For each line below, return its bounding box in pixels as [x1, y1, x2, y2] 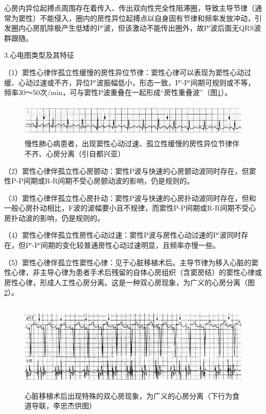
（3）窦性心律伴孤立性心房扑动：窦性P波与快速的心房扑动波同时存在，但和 [4, 192, 256, 203]
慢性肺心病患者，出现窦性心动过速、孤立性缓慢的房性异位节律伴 [25, 138, 239, 149]
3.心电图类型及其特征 [4, 50, 74, 60]
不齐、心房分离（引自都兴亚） [25, 148, 125, 158]
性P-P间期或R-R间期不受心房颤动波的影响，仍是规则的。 [4, 175, 194, 186]
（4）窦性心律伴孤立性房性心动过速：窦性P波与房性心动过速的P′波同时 [4, 229, 241, 240]
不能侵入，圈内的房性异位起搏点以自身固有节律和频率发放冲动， [39, 12, 255, 23]
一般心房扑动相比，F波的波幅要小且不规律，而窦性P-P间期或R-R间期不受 [4, 202, 249, 213]
